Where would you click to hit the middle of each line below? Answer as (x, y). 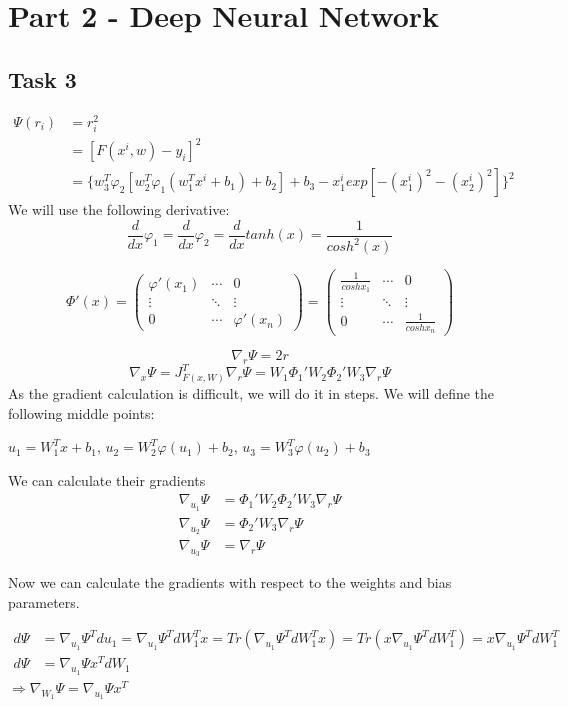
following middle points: (81, 412)
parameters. (44, 601)
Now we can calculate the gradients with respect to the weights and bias (230, 582)
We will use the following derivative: (119, 209)
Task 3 (42, 78)
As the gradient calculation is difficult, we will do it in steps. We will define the (251, 393)
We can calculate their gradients (107, 479)
